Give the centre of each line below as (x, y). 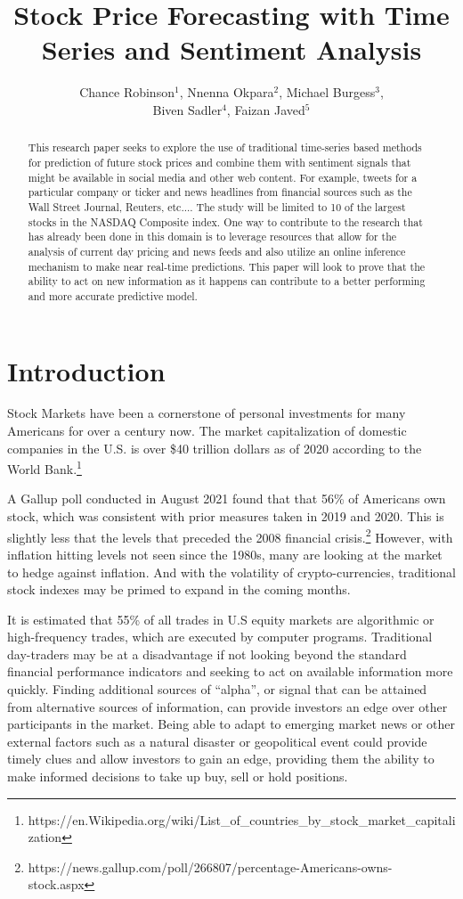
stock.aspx (56, 884)
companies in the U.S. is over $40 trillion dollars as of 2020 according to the (215, 448)
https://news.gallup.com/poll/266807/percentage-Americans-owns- (210, 866)
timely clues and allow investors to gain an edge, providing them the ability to (221, 759)
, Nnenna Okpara (227, 92)
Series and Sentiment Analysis (231, 49)
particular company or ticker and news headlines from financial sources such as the (220, 192)
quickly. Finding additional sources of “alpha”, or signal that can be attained (217, 689)
